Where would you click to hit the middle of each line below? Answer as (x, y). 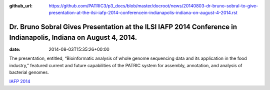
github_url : (21, 6)
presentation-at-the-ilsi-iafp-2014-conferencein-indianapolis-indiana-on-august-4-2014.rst (143, 13)
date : (15, 49)
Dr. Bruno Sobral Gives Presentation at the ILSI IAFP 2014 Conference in (123, 27)
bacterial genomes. (29, 73)
